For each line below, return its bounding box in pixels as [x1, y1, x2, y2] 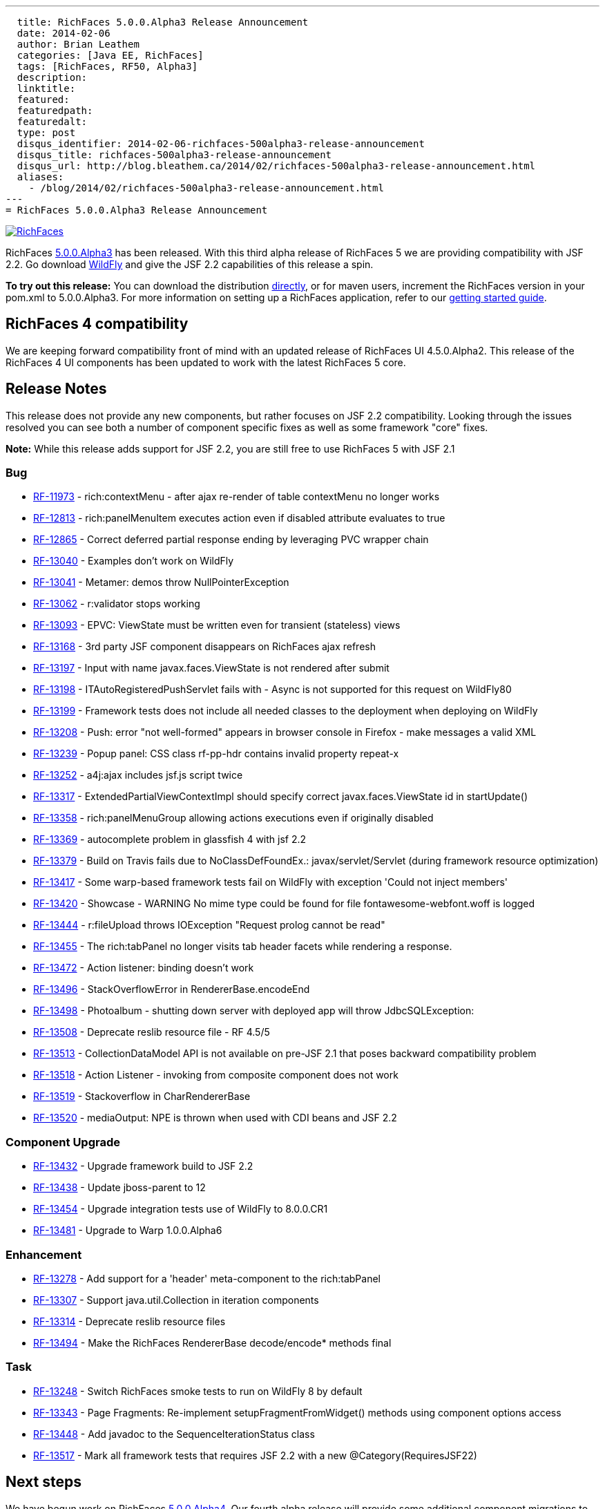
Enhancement [6, 1247, 82, 1262]
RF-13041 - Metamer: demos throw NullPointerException [33, 576, 289, 589]
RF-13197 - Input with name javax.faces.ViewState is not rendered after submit [33, 662, 390, 674]
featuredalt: [17, 116, 88, 127]
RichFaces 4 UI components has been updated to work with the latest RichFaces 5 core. [6, 356, 406, 368]
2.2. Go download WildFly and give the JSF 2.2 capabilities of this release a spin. [6, 258, 374, 270]
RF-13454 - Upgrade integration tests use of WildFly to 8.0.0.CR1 [33, 1203, 328, 1215]
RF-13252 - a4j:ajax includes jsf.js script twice [33, 769, 243, 781]
